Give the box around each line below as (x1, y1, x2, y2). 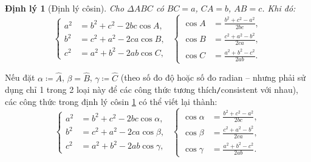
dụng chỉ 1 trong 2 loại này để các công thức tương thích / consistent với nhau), (5, 83, 299, 96)
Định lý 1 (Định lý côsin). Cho (5, 2, 125, 14)
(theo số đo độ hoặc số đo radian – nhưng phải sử (120, 71, 306, 84)
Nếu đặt (5, 71, 35, 84)
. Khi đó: (262, 2, 296, 14)
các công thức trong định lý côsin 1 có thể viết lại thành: (5, 95, 217, 107)
